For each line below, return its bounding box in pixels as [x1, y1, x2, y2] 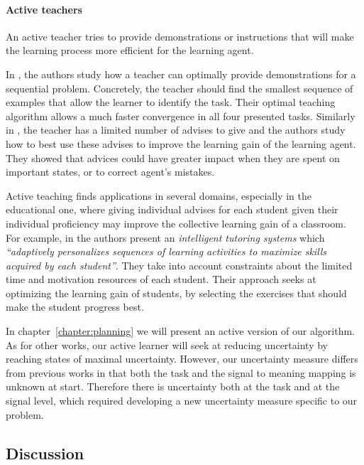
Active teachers [6, 1, 82, 16]
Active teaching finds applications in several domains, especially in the [6, 188, 311, 203]
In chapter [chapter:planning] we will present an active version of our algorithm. [6, 324, 355, 338]
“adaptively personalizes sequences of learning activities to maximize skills [6, 244, 327, 259]
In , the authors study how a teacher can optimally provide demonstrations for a [6, 66, 356, 81]
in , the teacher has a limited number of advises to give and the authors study [6, 122, 346, 137]
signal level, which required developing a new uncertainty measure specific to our [6, 393, 358, 408]
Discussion [6, 442, 84, 464]
